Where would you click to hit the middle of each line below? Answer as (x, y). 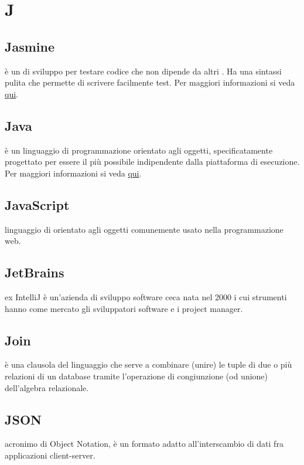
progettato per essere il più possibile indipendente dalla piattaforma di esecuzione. (152, 162)
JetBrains (35, 272)
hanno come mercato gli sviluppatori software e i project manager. (124, 308)
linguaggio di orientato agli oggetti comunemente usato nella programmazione (144, 229)
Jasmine (30, 46)
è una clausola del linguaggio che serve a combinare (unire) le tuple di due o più (148, 364)
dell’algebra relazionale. (47, 387)
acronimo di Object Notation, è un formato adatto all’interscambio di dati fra (144, 444)
